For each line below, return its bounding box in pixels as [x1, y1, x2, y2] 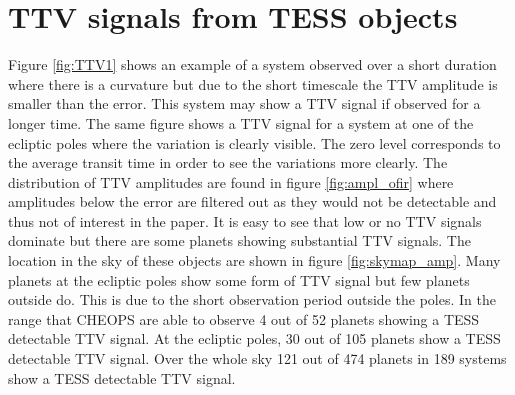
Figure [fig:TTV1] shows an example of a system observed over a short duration [8, 54, 497, 75]
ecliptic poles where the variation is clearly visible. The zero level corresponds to [8, 132, 501, 153]
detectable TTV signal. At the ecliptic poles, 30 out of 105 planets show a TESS [8, 328, 501, 349]
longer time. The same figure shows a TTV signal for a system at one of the [8, 112, 474, 133]
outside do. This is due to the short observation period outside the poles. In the [8, 289, 496, 310]
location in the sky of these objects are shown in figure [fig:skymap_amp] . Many [8, 250, 501, 271]
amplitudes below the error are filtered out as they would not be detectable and [8, 191, 497, 212]
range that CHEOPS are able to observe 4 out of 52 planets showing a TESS [8, 308, 480, 329]
